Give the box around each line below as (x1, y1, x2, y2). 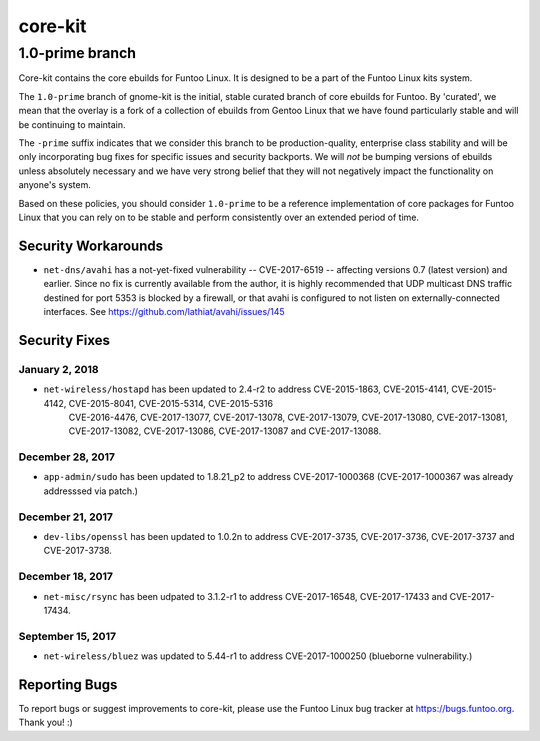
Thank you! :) (18, 716, 74, 729)
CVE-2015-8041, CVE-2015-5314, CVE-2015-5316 (68, 397, 274, 409)
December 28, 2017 (18, 450, 115, 464)
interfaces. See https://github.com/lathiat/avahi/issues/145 (43, 305, 285, 317)
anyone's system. (18, 179, 92, 191)
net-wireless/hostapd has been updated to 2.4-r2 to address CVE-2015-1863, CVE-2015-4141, (43, 383, 450, 395)
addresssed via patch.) (43, 485, 139, 497)
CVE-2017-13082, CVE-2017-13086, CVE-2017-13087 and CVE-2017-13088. (68, 425, 382, 437)
